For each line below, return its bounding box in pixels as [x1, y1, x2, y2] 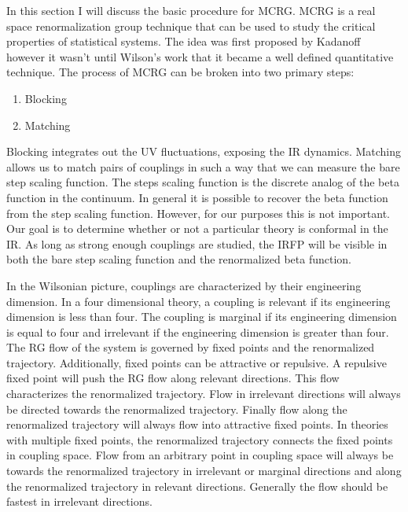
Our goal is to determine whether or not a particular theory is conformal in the [6, 220, 388, 237]
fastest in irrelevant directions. [6, 493, 153, 510]
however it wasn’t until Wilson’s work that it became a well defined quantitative [6, 48, 394, 64]
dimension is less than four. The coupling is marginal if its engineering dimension [6, 308, 397, 325]
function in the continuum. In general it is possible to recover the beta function [6, 189, 388, 205]
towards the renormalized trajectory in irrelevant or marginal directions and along [6, 462, 402, 479]
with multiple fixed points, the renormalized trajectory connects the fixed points [6, 431, 393, 448]
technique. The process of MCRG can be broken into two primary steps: [6, 64, 355, 80]
